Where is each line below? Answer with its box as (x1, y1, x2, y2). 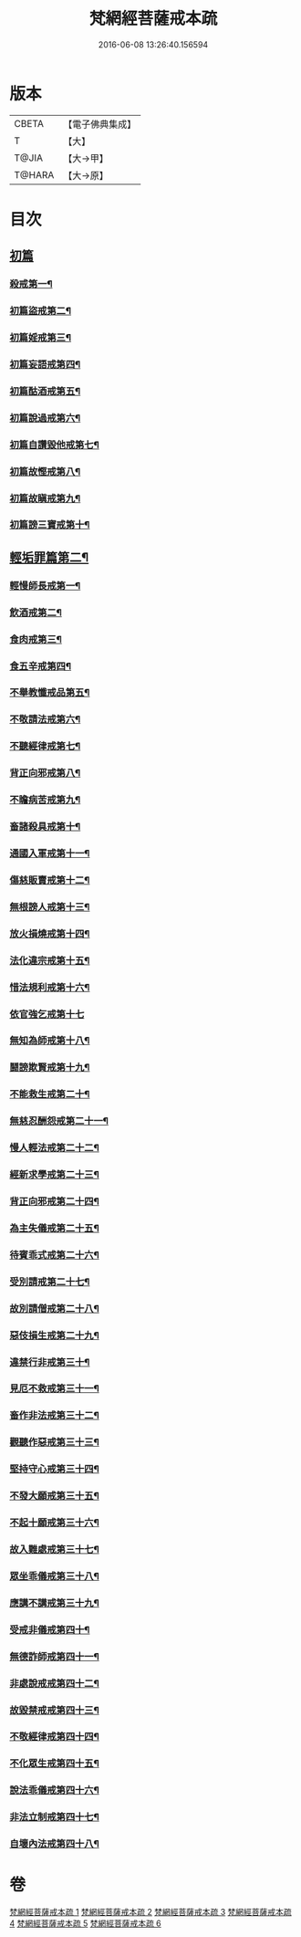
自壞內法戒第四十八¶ (9, 1838, 100, 1850)
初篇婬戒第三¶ (9, 331, 71, 344)
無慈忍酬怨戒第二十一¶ (9, 1115, 109, 1127)
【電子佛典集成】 (63, 118, 137, 131)
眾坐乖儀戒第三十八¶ (9, 1569, 100, 1582)
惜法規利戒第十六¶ (9, 980, 90, 993)
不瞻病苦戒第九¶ (9, 793, 81, 806)
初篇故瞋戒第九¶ (9, 492, 81, 505)
